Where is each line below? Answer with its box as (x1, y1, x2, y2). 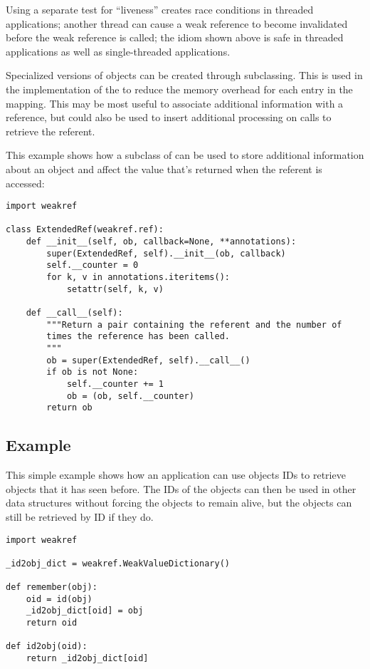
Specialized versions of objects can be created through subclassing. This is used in (6, 68, 363, 83)
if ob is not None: (46, 367, 139, 378)
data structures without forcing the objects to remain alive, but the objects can (6, 495, 352, 510)
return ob (46, 403, 92, 413)
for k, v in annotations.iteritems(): (46, 272, 230, 283)
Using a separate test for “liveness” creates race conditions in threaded (6, 2, 314, 16)
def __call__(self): (26, 308, 123, 318)
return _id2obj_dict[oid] (26, 653, 149, 664)
